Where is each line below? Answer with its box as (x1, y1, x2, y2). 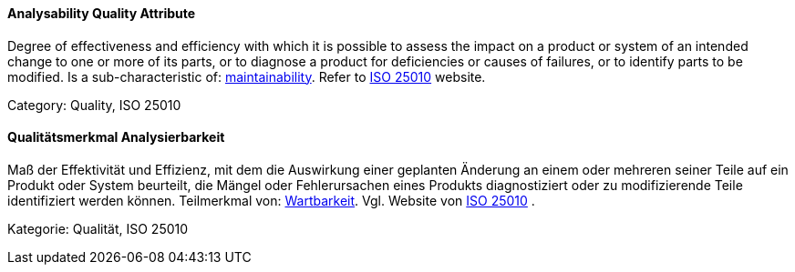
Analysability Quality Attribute (7, 5, 196, 21)
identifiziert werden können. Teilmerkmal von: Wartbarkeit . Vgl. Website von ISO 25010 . (7, 192, 535, 208)
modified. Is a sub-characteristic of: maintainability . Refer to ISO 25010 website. (7, 68, 486, 85)
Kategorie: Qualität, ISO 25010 (7, 220, 189, 237)
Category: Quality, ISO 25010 (7, 96, 181, 113)
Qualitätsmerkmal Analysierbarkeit (7, 129, 225, 146)
